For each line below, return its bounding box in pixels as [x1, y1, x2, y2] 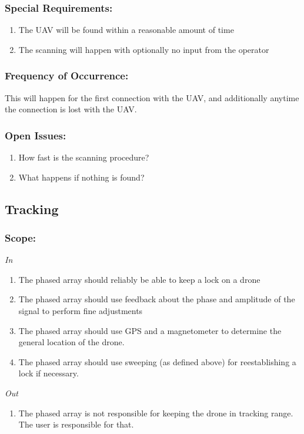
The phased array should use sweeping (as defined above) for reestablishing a [18, 355, 296, 368]
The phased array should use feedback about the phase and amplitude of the [18, 293, 295, 305]
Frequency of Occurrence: [5, 68, 129, 83]
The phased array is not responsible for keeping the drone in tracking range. [18, 406, 293, 419]
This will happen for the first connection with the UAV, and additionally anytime [5, 91, 299, 104]
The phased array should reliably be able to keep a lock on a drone [18, 273, 260, 285]
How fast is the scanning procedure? [18, 151, 149, 163]
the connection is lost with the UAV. [5, 103, 137, 115]
